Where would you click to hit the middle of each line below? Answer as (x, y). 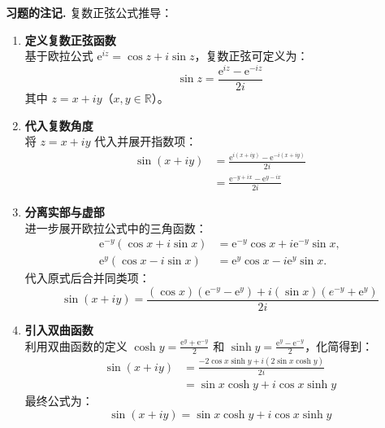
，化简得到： (339, 345)
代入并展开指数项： (146, 141)
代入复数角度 (59, 125)
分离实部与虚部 (65, 212)
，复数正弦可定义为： (251, 56)
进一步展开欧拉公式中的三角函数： (116, 227)
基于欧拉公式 (59, 56)
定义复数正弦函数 (70, 39)
